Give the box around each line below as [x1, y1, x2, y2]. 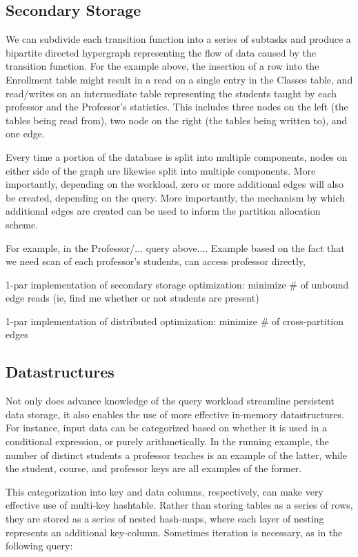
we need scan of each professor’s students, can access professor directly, [6, 254, 306, 268]
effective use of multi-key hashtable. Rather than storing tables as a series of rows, [6, 498, 353, 512]
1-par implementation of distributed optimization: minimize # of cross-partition [6, 313, 344, 328]
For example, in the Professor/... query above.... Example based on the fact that [6, 240, 345, 255]
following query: [6, 538, 73, 553]
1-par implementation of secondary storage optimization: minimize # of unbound [6, 277, 349, 291]
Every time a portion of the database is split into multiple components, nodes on [6, 149, 348, 164]
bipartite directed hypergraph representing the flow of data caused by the [6, 45, 316, 59]
